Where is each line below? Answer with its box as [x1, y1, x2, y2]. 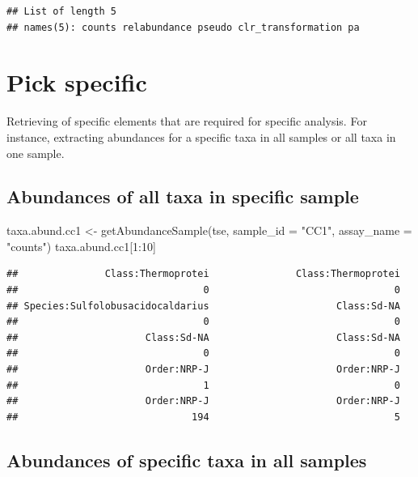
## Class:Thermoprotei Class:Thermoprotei [6, 268, 400, 280]
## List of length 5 [6, 6, 117, 17]
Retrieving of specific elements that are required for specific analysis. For [6, 113, 367, 130]
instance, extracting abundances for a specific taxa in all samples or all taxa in [6, 128, 396, 145]
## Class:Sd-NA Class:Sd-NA [6, 331, 400, 343]
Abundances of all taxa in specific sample [6, 184, 359, 209]
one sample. [6, 144, 65, 161]
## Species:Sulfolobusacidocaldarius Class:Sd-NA [6, 300, 400, 312]
